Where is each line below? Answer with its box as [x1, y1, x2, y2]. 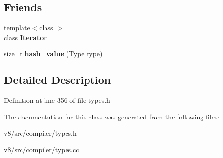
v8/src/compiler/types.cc [4, 144, 79, 154]
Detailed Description [4, 72, 111, 87]
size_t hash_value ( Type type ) [4, 48, 103, 59]
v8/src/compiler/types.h [4, 128, 77, 138]
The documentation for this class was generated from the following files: [4, 111, 220, 121]
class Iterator [4, 32, 47, 42]
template [4, 22, 30, 33]
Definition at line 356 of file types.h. [4, 95, 112, 105]
